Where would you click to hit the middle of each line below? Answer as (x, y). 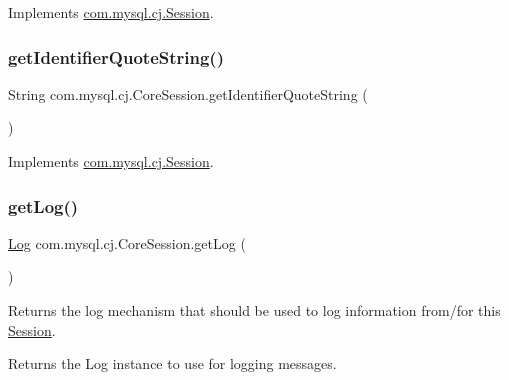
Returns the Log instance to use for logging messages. (172, 363)
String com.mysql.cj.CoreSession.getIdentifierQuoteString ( (188, 93)
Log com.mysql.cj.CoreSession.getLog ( (127, 242)
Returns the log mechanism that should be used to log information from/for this (254, 310)
